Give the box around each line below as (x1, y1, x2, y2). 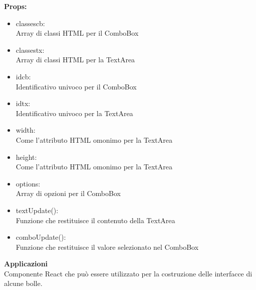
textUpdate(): (16, 205, 59, 215)
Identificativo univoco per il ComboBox (16, 81, 137, 91)
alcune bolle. (4, 278, 43, 288)
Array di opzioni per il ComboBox (16, 188, 121, 199)
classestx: (16, 44, 45, 55)
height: (16, 151, 37, 162)
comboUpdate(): (16, 232, 66, 242)
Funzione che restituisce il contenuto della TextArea (16, 215, 175, 225)
